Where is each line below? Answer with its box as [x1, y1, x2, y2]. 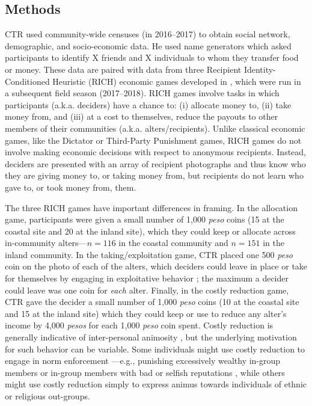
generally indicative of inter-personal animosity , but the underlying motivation [5, 331, 297, 343]
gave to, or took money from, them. [5, 180, 136, 193]
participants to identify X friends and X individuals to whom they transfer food [5, 51, 299, 64]
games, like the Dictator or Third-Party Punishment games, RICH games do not [5, 134, 302, 146]
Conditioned [5, 75, 50, 87]
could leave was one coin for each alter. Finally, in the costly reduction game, [5, 283, 289, 296]
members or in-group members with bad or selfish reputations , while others [5, 366, 285, 378]
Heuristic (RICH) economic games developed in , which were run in [52, 75, 301, 87]
